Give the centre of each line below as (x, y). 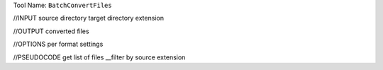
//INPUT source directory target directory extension (89, 18)
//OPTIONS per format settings (58, 44)
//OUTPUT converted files (51, 31)
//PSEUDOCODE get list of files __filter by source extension (99, 57)
